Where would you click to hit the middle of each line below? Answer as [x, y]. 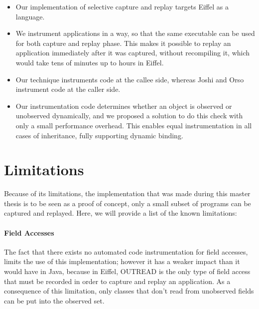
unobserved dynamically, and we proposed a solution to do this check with [129, 116]
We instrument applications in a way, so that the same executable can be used [135, 33]
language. [30, 16]
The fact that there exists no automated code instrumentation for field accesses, [126, 251]
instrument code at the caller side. [68, 89]
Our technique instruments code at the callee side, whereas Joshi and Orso [130, 79]
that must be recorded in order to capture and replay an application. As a [117, 281]
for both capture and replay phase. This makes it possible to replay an [123, 43]
